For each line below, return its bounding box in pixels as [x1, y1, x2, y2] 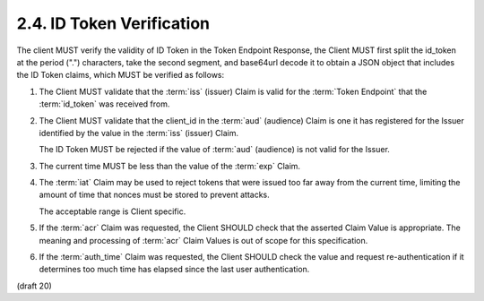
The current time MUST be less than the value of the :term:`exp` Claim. [39, 160, 300, 171]
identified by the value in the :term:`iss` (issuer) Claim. [39, 127, 239, 138]
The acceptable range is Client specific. [39, 206, 186, 217]
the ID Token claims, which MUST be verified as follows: [16, 70, 225, 81]
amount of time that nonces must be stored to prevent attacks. [39, 189, 271, 201]
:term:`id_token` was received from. [39, 99, 170, 109]
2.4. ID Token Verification [16, 13, 211, 33]
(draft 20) [16, 280, 53, 291]
